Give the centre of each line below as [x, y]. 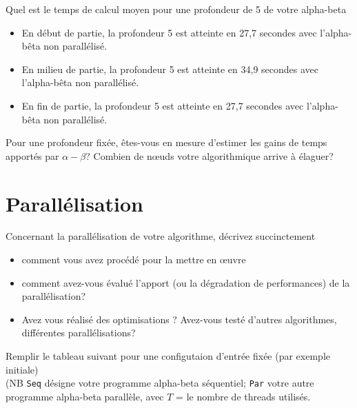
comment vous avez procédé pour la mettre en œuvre [134, 259]
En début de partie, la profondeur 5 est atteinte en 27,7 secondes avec [169, 32]
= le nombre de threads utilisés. [243, 396]
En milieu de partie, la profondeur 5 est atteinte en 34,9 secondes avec [170, 69]
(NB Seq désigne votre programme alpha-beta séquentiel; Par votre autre [160, 383]
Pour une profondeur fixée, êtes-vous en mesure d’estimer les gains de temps [166, 142]
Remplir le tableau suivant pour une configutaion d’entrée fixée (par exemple [168, 356]
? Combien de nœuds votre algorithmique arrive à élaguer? [210, 155]
